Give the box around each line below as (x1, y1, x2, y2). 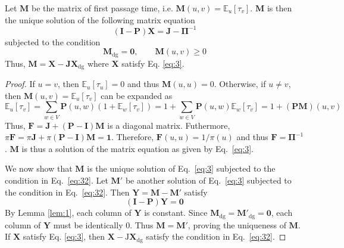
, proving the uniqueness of (187, 218, 286, 231)
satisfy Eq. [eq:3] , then (23, 230, 105, 243)
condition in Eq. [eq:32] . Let (5, 174, 108, 187)
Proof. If (5, 77, 35, 90)
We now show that (5, 162, 73, 175)
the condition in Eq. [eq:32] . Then (5, 185, 130, 198)
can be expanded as (101, 89, 173, 101)
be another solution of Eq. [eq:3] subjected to (125, 174, 292, 187)
